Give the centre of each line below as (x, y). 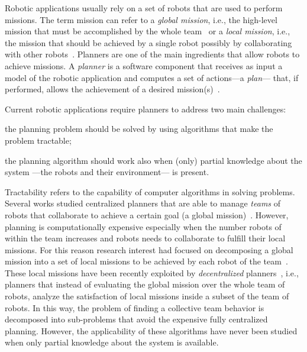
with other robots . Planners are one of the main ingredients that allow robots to (152, 54)
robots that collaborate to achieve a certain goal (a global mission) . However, (147, 214)
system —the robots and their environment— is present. (107, 172)
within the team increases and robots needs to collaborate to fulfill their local (145, 238)
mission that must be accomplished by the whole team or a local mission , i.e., (148, 31)
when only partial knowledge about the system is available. (112, 342)
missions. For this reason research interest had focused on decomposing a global (149, 249)
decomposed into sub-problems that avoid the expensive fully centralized (136, 319)
